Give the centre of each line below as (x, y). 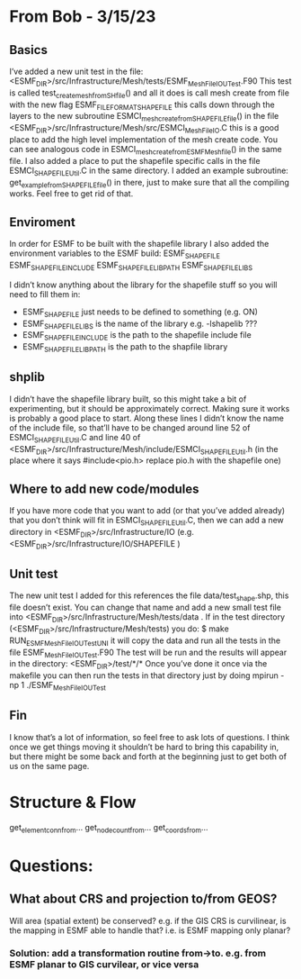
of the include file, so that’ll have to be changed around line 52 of (130, 427)
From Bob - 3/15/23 (83, 17)
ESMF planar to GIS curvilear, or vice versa (104, 965)
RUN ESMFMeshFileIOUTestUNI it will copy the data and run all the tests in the (145, 641)
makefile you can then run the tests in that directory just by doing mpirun (144, 675)
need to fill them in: (45, 294)
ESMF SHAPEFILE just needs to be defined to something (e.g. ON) (140, 313)
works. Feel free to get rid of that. (71, 194)
